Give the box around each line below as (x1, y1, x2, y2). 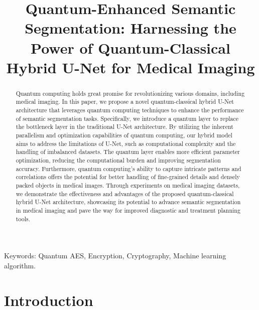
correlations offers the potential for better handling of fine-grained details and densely (16, 173, 240, 181)
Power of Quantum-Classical (31, 37, 230, 58)
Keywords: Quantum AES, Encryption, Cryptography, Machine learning (4, 250, 226, 261)
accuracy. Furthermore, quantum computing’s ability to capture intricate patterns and (16, 164, 241, 173)
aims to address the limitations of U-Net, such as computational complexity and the (16, 139, 236, 147)
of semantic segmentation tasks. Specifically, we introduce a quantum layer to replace (16, 114, 239, 122)
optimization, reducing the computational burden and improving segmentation (16, 156, 221, 164)
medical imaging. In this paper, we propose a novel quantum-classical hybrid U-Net (16, 97, 234, 106)
